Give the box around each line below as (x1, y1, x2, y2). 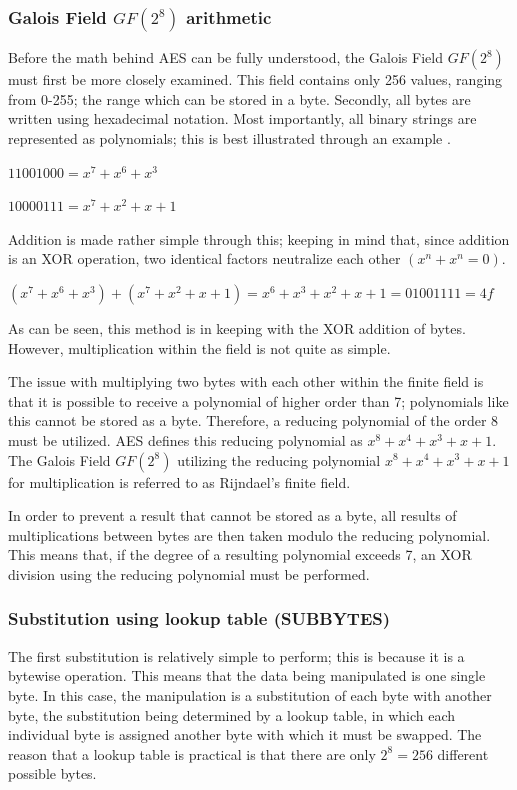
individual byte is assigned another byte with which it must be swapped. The (8, 724, 482, 745)
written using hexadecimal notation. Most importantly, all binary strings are (8, 108, 477, 129)
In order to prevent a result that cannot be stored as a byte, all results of (8, 505, 457, 526)
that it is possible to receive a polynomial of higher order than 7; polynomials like (8, 390, 509, 411)
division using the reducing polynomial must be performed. (8, 563, 370, 584)
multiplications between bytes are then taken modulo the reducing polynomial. (8, 524, 491, 545)
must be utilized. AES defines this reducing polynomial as (8, 429, 363, 450)
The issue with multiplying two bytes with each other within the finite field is (8, 371, 484, 392)
